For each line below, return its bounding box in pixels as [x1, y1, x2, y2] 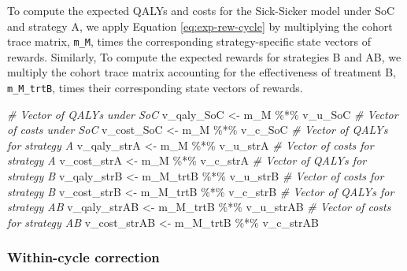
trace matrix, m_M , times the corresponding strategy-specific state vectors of [7, 33, 371, 50]
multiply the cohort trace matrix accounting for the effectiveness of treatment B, [7, 64, 397, 80]
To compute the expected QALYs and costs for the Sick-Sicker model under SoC [7, 2, 395, 18]
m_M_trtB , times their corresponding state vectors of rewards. [7, 80, 303, 96]
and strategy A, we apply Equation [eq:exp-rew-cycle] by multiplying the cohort [7, 17, 393, 34]
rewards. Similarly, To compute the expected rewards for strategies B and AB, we [7, 48, 401, 65]
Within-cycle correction [7, 247, 160, 267]
